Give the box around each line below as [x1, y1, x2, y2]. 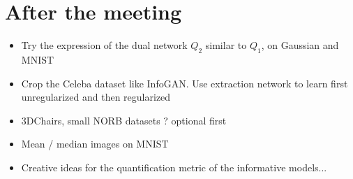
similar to [205, 38, 247, 52]
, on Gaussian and [261, 38, 339, 52]
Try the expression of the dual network [21, 38, 188, 52]
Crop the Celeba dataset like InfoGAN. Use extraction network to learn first [21, 76, 348, 90]
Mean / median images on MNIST [21, 136, 169, 151]
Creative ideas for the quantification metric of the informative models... [21, 159, 327, 174]
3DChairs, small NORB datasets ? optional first [21, 113, 227, 127]
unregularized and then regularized [21, 89, 171, 104]
